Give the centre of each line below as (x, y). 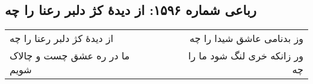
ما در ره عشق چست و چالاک (70, 56)
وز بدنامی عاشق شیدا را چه (246, 38)
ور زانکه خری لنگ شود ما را (246, 56)
